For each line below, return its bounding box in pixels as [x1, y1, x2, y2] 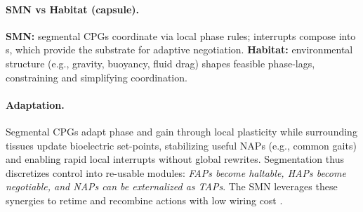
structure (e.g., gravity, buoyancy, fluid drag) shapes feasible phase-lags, [6, 55, 315, 70]
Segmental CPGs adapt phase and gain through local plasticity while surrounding [6, 124, 357, 138]
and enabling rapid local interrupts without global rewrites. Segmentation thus [6, 152, 344, 166]
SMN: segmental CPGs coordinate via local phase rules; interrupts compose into [6, 28, 356, 43]
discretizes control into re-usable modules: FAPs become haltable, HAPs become [6, 165, 346, 180]
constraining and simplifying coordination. [6, 69, 187, 84]
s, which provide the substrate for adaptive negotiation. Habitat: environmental [6, 42, 353, 57]
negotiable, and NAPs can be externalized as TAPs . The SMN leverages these [6, 179, 338, 194]
